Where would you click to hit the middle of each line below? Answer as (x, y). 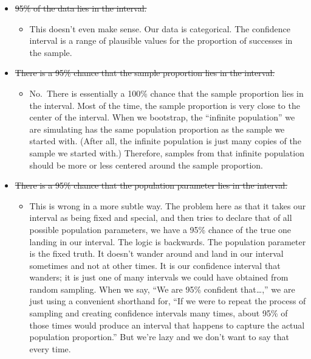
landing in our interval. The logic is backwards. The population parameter (168, 241)
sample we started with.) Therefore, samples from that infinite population (167, 152)
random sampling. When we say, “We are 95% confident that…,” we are (162, 289)
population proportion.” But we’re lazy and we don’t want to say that (159, 337)
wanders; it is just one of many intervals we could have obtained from (159, 277)
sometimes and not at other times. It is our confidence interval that (155, 265)
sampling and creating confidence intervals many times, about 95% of (159, 313)
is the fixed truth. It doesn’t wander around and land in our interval (156, 253)
